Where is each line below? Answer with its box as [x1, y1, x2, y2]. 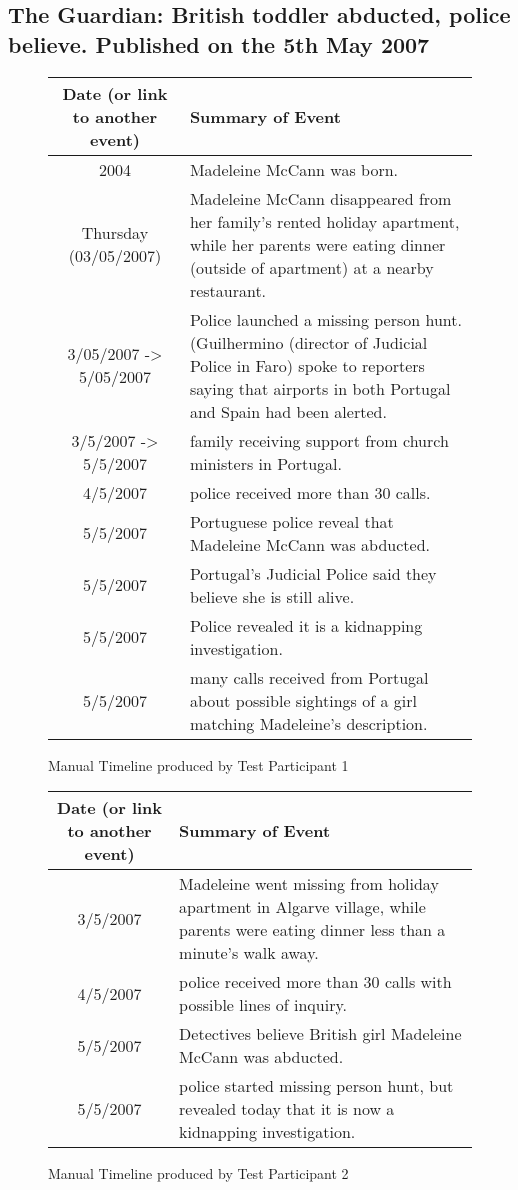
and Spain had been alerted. [189, 399, 387, 423]
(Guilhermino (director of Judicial [189, 330, 428, 354]
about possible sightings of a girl [189, 688, 417, 712]
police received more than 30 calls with [179, 970, 452, 994]
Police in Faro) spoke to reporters [189, 353, 425, 377]
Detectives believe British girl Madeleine [179, 1022, 462, 1046]
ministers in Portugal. [189, 451, 342, 475]
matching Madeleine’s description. [189, 711, 428, 735]
